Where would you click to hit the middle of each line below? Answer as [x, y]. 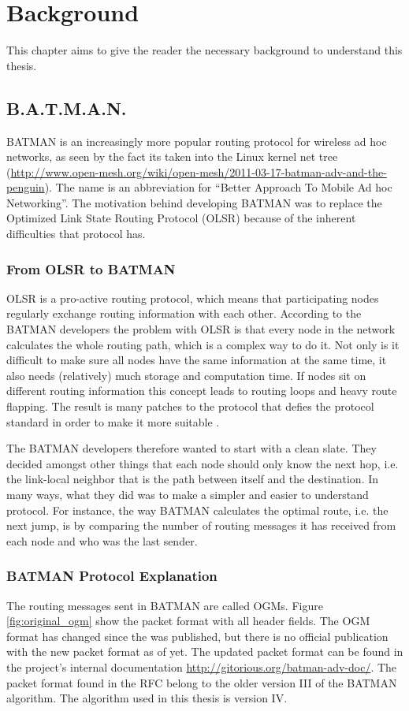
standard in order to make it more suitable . [113, 421]
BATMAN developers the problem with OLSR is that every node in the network [201, 329]
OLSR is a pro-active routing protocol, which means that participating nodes [193, 298]
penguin [26, 187]
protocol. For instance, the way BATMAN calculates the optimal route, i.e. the [197, 510]
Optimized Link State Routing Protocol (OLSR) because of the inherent [181, 218]
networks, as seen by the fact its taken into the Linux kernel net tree [172, 156]
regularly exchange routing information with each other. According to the [184, 313]
